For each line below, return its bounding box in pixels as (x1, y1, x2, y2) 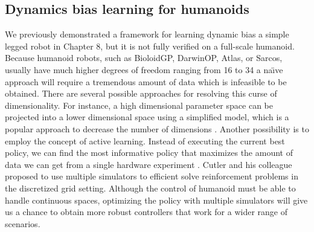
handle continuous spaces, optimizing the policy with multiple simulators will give (5, 193, 308, 206)
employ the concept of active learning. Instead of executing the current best (5, 134, 285, 147)
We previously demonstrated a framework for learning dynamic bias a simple (5, 28, 289, 40)
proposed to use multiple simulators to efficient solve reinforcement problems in (5, 170, 298, 182)
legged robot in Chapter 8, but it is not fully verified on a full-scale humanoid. (5, 39, 295, 52)
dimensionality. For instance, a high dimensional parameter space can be (5, 98, 273, 111)
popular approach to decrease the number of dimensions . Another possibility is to (5, 122, 309, 135)
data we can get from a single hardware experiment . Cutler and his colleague (5, 158, 292, 170)
